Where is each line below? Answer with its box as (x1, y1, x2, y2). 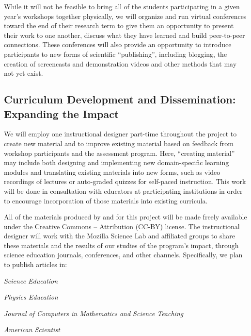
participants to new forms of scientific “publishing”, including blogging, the (4, 49, 227, 59)
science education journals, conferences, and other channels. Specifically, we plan (4, 250, 243, 260)
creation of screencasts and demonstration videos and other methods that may (4, 58, 237, 68)
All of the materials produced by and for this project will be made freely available (4, 212, 247, 222)
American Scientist (4, 324, 60, 335)
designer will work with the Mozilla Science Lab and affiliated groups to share (4, 231, 235, 241)
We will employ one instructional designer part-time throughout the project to (4, 129, 237, 139)
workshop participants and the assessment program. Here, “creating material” (4, 148, 235, 158)
